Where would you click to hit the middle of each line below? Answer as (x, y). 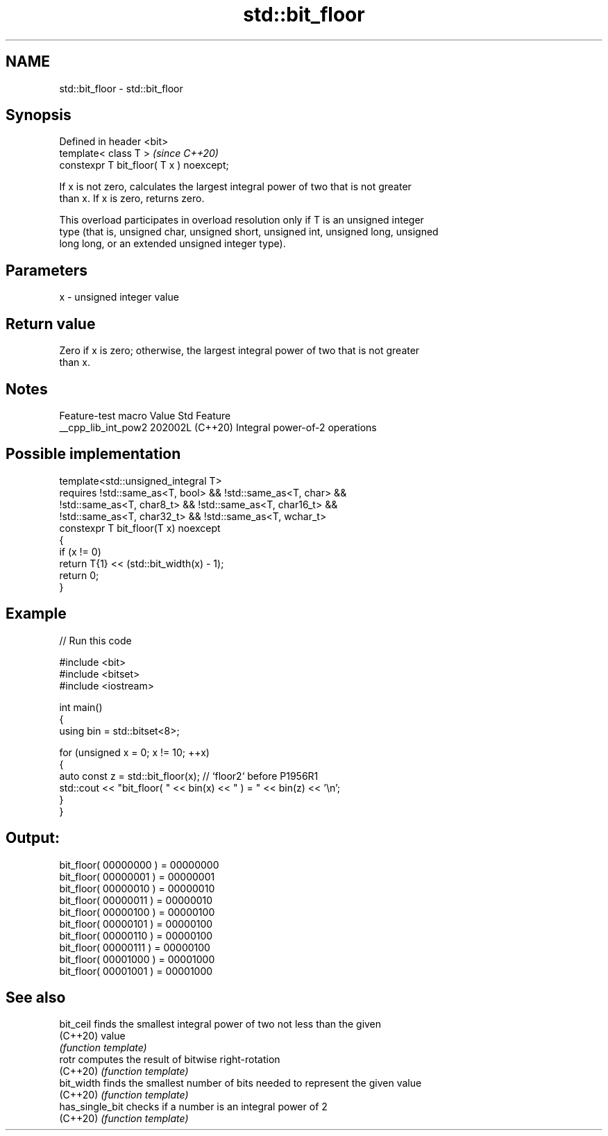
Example (36, 614)
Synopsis (39, 115)
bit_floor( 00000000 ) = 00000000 (139, 864)
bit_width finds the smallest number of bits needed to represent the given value (240, 1083)
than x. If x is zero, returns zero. (132, 199)
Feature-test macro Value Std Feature (145, 415)
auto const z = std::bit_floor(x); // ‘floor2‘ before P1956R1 (189, 776)
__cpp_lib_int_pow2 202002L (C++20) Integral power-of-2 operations (218, 427)
